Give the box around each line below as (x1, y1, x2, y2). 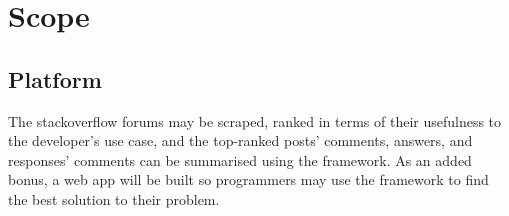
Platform (8, 63, 102, 94)
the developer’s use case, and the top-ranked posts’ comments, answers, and (8, 130, 473, 151)
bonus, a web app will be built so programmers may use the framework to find (8, 169, 489, 190)
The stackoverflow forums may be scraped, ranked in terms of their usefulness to (8, 110, 502, 131)
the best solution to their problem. (8, 188, 220, 209)
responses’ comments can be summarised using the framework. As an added (8, 149, 472, 170)
